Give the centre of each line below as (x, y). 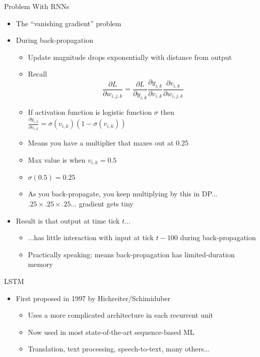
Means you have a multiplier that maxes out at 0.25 (108, 143)
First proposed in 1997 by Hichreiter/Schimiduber (93, 298)
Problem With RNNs (37, 6)
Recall (38, 74)
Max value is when (57, 160)
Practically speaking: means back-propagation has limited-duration (131, 254)
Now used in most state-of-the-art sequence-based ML (111, 332)
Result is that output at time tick (68, 220)
